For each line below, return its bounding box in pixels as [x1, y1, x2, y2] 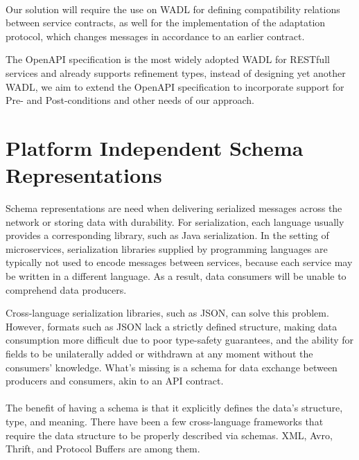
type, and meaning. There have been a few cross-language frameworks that [6, 414, 324, 428]
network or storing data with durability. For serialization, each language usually [6, 214, 344, 229]
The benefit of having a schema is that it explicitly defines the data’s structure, [6, 400, 343, 415]
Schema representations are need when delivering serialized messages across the [6, 201, 342, 215]
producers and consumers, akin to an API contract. [6, 373, 224, 388]
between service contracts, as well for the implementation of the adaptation [6, 15, 326, 30]
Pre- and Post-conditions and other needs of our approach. [6, 93, 254, 107]
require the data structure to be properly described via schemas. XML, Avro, [6, 427, 333, 442]
